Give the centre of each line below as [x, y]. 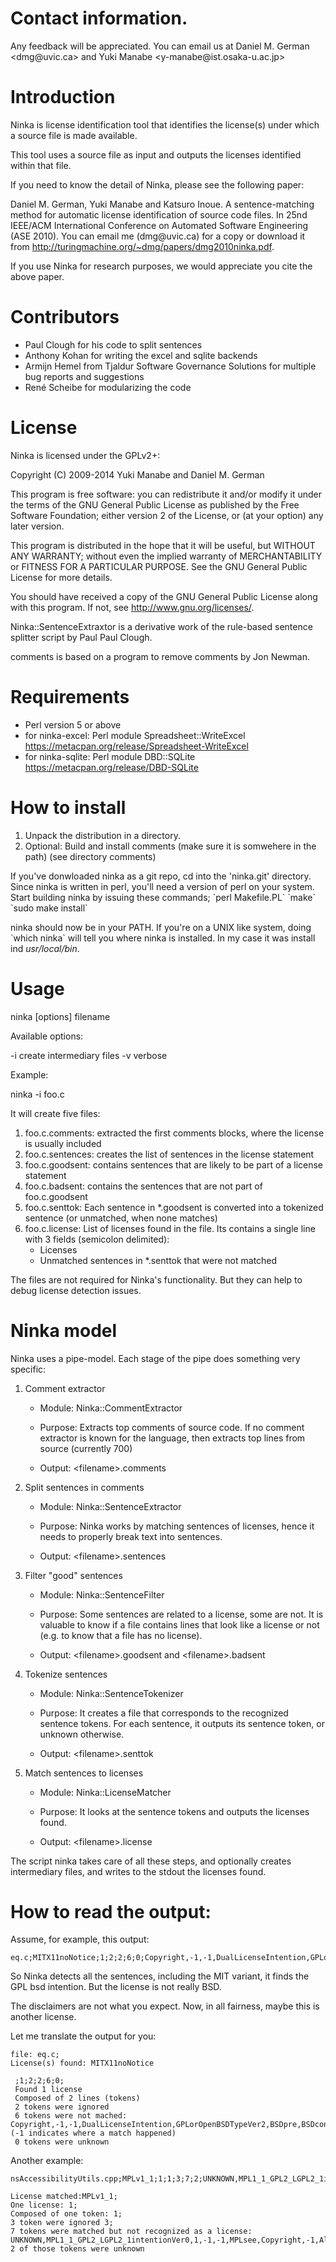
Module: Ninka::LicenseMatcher [105, 1792]
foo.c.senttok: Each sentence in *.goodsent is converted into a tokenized [174, 1207]
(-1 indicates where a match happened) [93, 2133]
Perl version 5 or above [73, 724]
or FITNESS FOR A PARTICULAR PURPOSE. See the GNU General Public [159, 566]
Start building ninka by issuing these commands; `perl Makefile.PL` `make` [163, 897]
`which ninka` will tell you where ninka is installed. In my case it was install [163, 938]
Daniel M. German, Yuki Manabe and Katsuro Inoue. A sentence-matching [162, 204]
